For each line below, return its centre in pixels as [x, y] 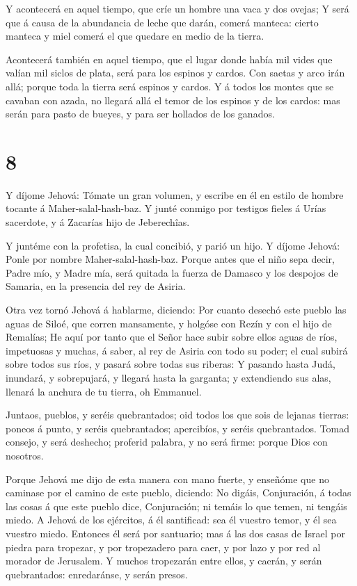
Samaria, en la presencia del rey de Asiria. [96, 286]
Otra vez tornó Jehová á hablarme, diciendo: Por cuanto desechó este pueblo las [176, 310]
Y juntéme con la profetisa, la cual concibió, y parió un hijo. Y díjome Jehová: [173, 245]
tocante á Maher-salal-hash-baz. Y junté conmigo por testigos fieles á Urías [166, 208]
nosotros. [25, 455]
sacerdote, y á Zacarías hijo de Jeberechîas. [98, 222]
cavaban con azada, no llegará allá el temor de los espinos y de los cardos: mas [173, 100]
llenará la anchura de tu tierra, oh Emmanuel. [104, 391]
